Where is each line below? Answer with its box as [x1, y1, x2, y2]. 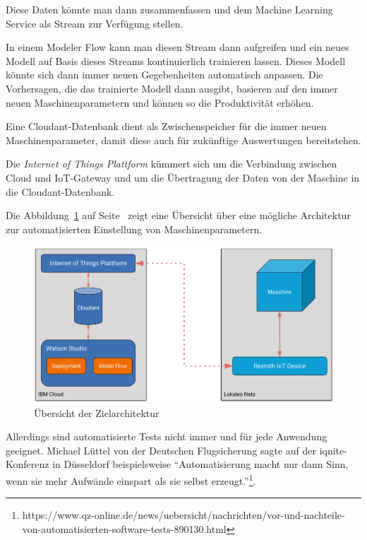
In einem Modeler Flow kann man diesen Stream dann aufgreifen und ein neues [6, 40, 349, 54]
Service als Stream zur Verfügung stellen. [6, 16, 183, 30]
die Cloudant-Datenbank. [6, 184, 115, 199]
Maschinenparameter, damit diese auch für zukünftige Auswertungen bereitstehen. [6, 132, 361, 147]
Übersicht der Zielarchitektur [34, 405, 160, 420]
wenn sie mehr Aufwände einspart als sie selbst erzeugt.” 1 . [6, 471, 256, 488]
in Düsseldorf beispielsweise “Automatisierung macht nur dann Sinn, [52, 457, 349, 471]
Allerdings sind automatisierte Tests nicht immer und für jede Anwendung [6, 429, 327, 444]
